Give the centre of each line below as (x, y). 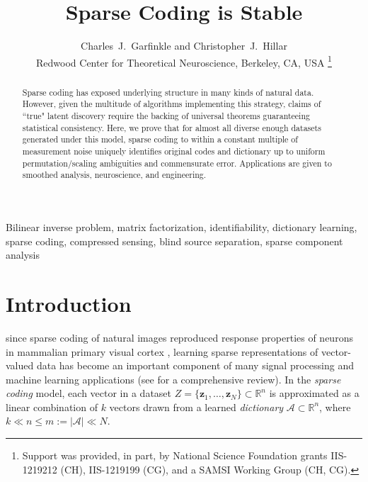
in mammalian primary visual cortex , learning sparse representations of (162, 351)
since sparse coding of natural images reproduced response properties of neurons (179, 337)
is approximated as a (314, 393)
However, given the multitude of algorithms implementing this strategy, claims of (172, 104)
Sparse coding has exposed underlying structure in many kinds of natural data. (168, 92)
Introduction (69, 303)
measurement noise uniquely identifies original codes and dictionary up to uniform (174, 151)
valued (20, 365)
